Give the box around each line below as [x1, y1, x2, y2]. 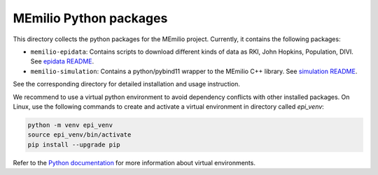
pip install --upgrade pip [27, 140, 120, 149]
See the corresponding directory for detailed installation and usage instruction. [13, 80, 241, 89]
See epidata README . [30, 57, 94, 66]
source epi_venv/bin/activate [27, 131, 132, 139]
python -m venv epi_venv [27, 121, 113, 129]
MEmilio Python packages [13, 10, 168, 26]
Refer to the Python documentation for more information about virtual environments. [13, 158, 255, 167]
